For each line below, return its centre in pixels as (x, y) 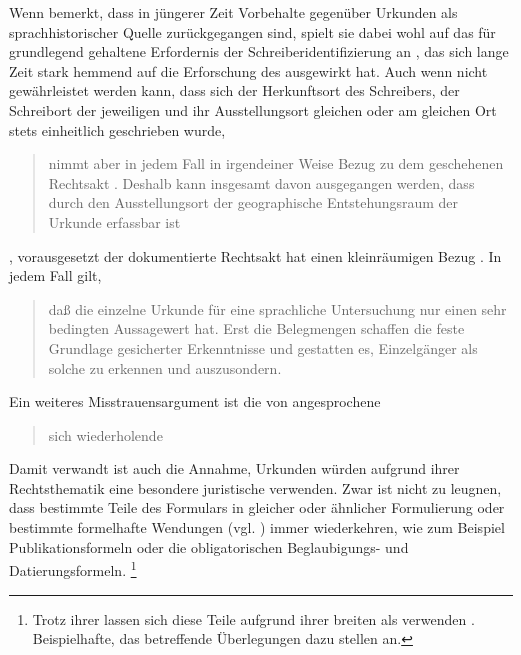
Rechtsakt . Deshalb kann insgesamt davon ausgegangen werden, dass (261, 182)
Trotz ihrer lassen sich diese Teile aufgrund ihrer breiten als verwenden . (253, 618)
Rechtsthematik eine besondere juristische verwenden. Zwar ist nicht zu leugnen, (255, 487)
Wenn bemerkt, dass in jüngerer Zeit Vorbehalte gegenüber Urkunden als (233, 12)
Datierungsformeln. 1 (73, 568)
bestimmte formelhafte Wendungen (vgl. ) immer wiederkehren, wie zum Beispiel (257, 527)
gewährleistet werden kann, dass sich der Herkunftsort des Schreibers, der (234, 90)
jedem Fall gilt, (55, 275)
